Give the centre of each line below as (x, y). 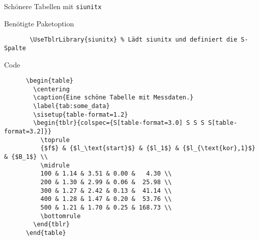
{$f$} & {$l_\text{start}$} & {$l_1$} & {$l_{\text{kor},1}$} (148, 148)
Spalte (15, 48)
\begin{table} (50, 81)
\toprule (55, 140)
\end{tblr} (51, 225)
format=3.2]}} (28, 132)
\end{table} (46, 233)
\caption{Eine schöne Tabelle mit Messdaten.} (113, 98)
